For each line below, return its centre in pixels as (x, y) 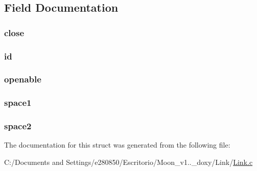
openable (23, 79)
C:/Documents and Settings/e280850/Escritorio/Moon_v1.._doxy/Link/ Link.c (128, 162)
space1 (18, 103)
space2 (18, 126)
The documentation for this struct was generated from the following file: (117, 145)
